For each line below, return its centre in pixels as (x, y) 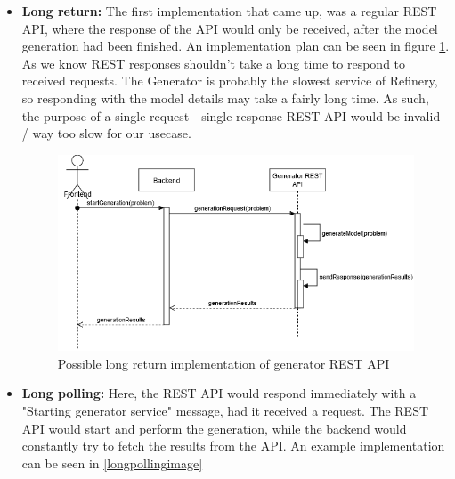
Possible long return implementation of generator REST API (223, 363)
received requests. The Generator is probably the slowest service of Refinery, (230, 81)
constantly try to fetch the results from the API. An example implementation (233, 446)
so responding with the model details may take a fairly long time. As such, (225, 97)
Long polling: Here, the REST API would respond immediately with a (219, 393)
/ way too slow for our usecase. (106, 133)
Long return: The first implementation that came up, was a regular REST (229, 11)
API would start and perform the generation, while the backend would (214, 428)
